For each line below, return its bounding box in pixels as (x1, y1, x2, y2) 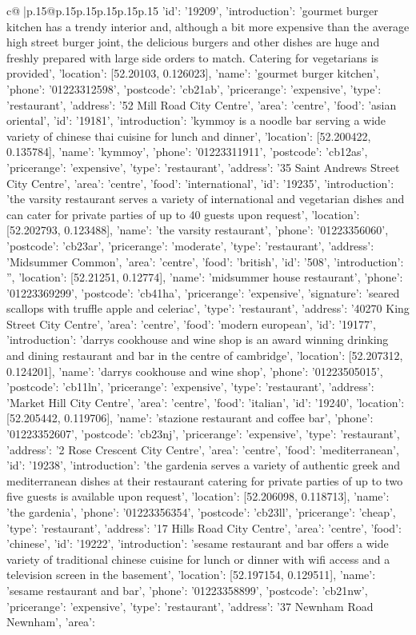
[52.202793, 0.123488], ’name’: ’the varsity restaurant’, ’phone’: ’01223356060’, (6, 222, 389, 238)
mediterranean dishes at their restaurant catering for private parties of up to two (6, 472, 403, 489)
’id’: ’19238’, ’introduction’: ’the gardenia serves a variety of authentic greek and (6, 457, 400, 473)
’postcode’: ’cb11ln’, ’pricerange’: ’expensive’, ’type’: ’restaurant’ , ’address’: (6, 378, 374, 395)
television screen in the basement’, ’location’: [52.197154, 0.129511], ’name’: (6, 566, 376, 583)
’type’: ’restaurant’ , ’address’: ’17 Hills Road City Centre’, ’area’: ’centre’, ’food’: (6, 519, 402, 536)
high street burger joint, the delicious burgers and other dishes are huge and (6, 34, 380, 50)
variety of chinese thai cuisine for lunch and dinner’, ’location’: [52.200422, (6, 127, 371, 144)
